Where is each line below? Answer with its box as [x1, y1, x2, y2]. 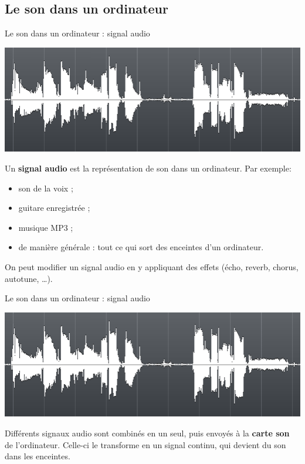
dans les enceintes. [5, 450, 70, 462]
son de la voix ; [18, 181, 73, 194]
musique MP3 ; [18, 221, 73, 233]
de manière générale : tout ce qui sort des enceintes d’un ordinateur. [18, 241, 264, 253]
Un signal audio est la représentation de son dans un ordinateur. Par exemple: [5, 162, 292, 174]
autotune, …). [5, 272, 53, 284]
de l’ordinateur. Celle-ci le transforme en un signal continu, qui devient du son [5, 438, 286, 450]
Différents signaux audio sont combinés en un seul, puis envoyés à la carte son [5, 427, 290, 439]
